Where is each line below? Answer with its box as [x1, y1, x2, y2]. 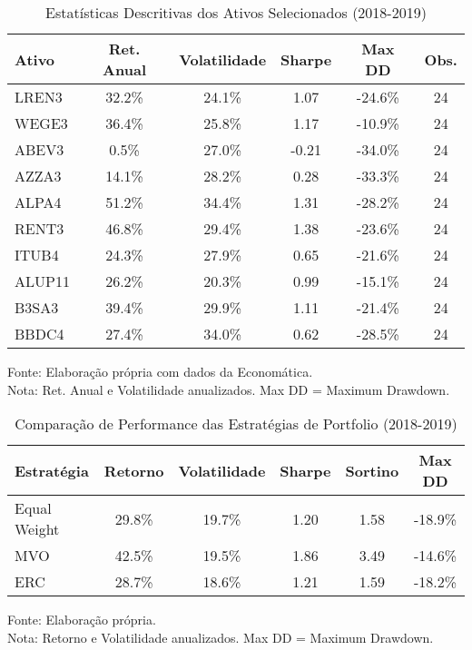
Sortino [345, 459, 399, 481]
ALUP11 [15, 271, 70, 291]
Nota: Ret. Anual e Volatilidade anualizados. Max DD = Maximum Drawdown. [7, 379, 450, 399]
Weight [15, 518, 60, 540]
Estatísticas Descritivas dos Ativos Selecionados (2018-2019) [45, 2, 427, 23]
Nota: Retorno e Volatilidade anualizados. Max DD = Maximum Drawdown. [7, 627, 434, 646]
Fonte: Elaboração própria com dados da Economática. [7, 362, 313, 380]
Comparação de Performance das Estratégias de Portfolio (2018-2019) [15, 413, 457, 435]
